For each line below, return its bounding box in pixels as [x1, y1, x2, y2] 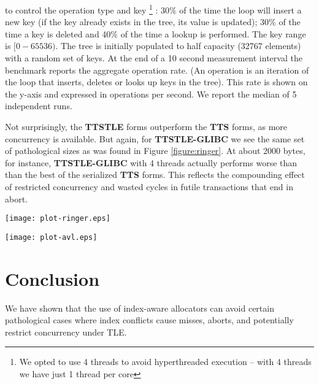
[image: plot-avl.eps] [5, 232, 98, 242]
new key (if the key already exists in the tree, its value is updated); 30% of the [5, 15, 301, 28]
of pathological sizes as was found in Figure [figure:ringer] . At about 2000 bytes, [5, 144, 306, 157]
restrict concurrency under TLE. [5, 325, 127, 338]
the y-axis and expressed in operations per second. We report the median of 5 [5, 87, 297, 100]
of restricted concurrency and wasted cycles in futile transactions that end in [5, 180, 293, 193]
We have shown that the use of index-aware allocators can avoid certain [5, 301, 274, 314]
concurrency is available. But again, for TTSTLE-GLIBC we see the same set [5, 132, 305, 145]
